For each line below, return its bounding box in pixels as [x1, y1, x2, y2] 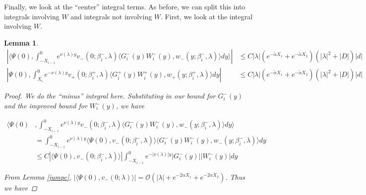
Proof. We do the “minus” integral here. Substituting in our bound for [4, 91, 216, 101]
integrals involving [4, 11, 60, 21]
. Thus [225, 171, 245, 182]
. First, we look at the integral [161, 11, 253, 21]
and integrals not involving [70, 11, 152, 21]
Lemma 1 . [4, 37, 39, 48]
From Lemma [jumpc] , [4, 171, 71, 182]
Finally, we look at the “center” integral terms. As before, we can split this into [4, 1, 245, 11]
